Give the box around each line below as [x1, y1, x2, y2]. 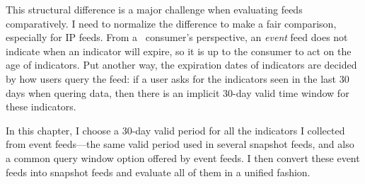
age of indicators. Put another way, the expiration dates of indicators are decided [6, 57, 357, 72]
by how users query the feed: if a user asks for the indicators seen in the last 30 [6, 71, 349, 86]
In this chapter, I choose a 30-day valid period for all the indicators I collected [6, 122, 345, 137]
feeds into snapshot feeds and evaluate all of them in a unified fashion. [6, 164, 311, 179]
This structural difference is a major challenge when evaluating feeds [6, 2, 303, 16]
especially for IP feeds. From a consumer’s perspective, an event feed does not [6, 30, 348, 45]
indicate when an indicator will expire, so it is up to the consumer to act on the [6, 43, 352, 58]
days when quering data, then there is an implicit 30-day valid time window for [6, 85, 349, 100]
